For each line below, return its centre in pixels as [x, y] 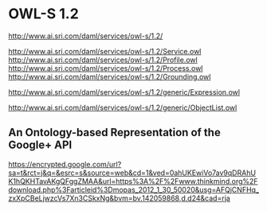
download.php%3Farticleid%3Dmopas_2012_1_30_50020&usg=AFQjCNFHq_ [134, 190]
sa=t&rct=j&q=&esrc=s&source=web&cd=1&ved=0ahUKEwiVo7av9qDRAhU [132, 173]
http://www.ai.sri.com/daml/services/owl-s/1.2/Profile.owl [103, 60]
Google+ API [40, 145]
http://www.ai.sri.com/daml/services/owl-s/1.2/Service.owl [105, 51]
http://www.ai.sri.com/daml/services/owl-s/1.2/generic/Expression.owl [124, 92]
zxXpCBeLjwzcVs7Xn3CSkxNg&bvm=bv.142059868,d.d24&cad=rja [120, 198]
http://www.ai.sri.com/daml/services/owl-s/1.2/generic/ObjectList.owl [123, 107]
